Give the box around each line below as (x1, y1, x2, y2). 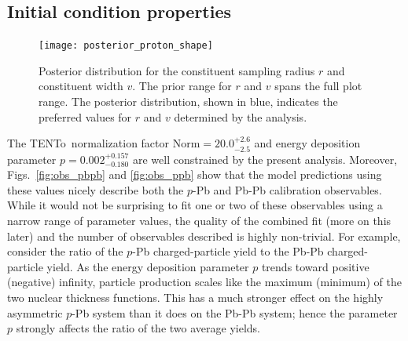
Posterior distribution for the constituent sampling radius (39, 62, 315, 78)
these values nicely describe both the (7, 181, 184, 198)
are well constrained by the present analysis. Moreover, (132, 151, 398, 167)
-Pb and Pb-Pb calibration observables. (192, 181, 382, 198)
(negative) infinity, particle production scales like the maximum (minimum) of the (7, 274, 402, 290)
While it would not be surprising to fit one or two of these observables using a (7, 197, 383, 213)
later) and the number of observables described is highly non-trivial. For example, (7, 227, 401, 244)
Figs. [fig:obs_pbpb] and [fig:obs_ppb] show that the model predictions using (7, 166, 382, 183)
